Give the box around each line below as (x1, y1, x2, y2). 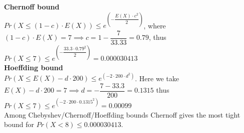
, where (143, 20, 166, 30)
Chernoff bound (4, 1, 59, 11)
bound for (4, 119, 34, 130)
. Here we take (135, 73, 179, 83)
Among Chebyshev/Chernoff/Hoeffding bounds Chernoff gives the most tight (4, 109, 240, 120)
